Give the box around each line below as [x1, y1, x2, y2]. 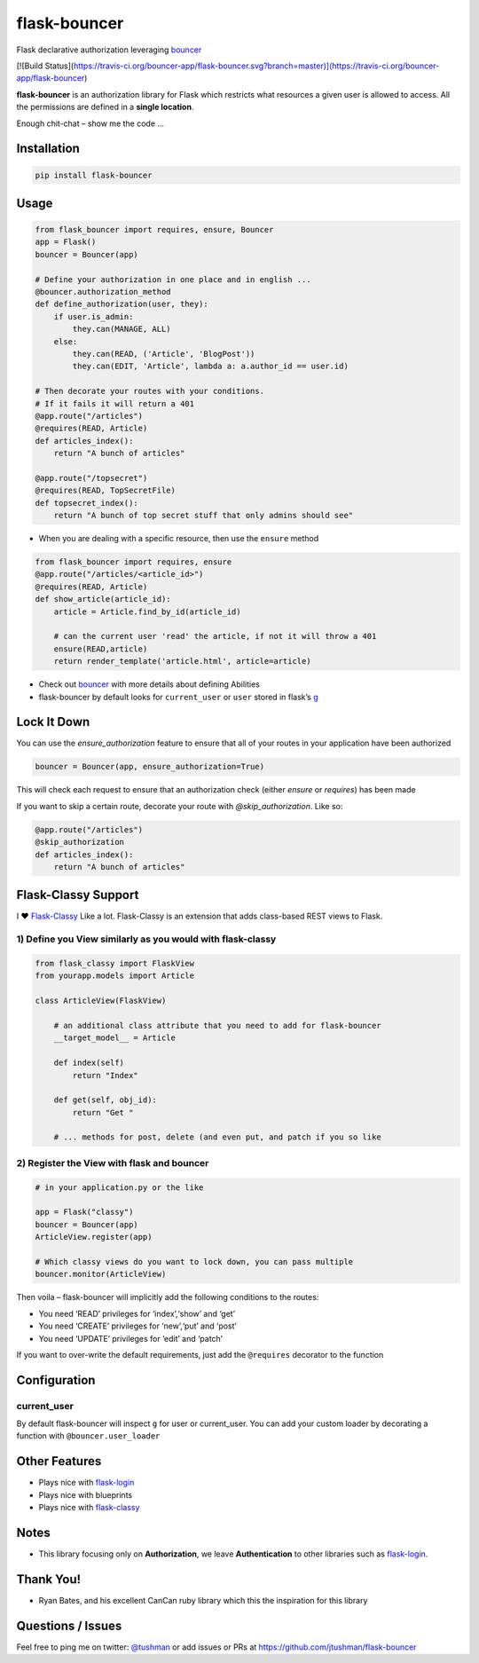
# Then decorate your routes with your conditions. [35, 386, 265, 397]
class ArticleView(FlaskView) [35, 996, 167, 1006]
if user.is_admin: [53, 311, 134, 321]
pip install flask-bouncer [35, 169, 153, 180]
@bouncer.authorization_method [35, 287, 172, 297]
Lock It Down [16, 714, 90, 729]
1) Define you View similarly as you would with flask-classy [16, 933, 277, 945]
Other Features [16, 1454, 102, 1469]
